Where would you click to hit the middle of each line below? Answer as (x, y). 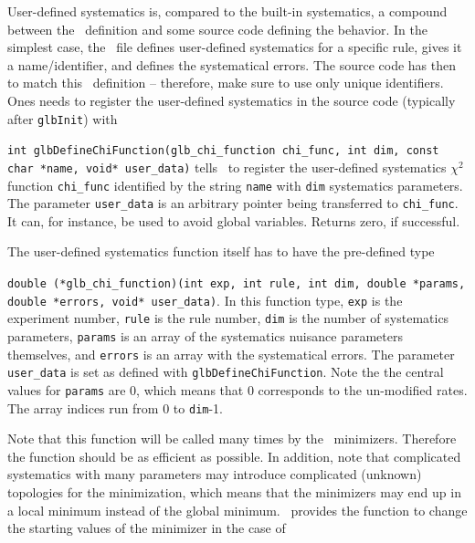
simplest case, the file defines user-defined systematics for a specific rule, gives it (235, 47)
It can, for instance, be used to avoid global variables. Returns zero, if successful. (234, 220)
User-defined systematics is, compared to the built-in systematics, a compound (227, 11)
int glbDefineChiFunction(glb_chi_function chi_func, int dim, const (223, 151)
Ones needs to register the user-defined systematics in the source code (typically (232, 100)
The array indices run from (83, 407)
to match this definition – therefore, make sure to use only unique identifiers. (226, 83)
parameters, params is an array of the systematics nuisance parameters (205, 336)
